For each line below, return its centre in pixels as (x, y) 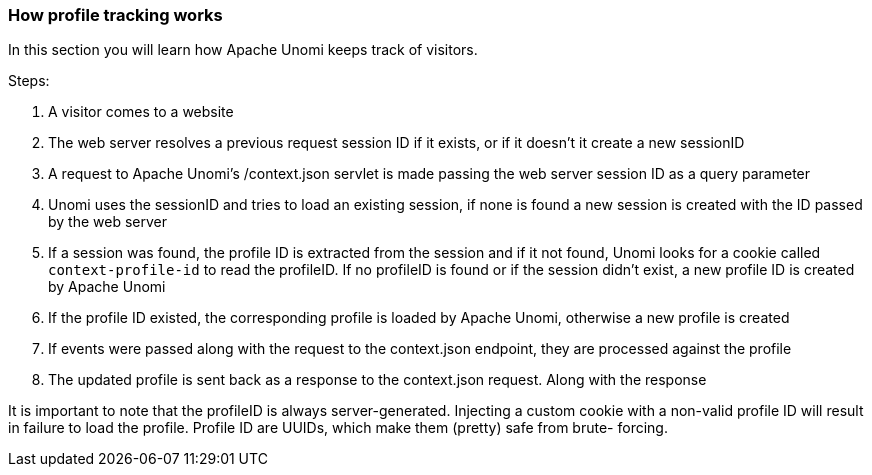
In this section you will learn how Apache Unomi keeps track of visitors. (243, 50)
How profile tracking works (115, 15)
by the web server (108, 222)
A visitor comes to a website (141, 112)
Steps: (29, 81)
